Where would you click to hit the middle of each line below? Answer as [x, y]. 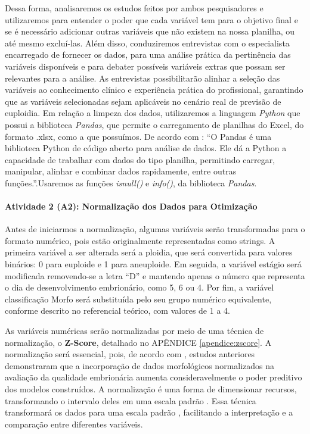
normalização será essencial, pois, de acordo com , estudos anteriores [130, 354]
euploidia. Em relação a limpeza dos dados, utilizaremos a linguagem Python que [153, 113]
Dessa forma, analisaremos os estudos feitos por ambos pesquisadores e [134, 8]
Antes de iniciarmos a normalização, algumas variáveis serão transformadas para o [155, 229]
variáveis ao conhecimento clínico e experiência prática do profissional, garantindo [154, 90]
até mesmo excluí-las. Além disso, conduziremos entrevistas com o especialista [147, 43]
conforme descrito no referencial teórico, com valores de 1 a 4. [117, 310]
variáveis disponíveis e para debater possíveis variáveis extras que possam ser [145, 66]
